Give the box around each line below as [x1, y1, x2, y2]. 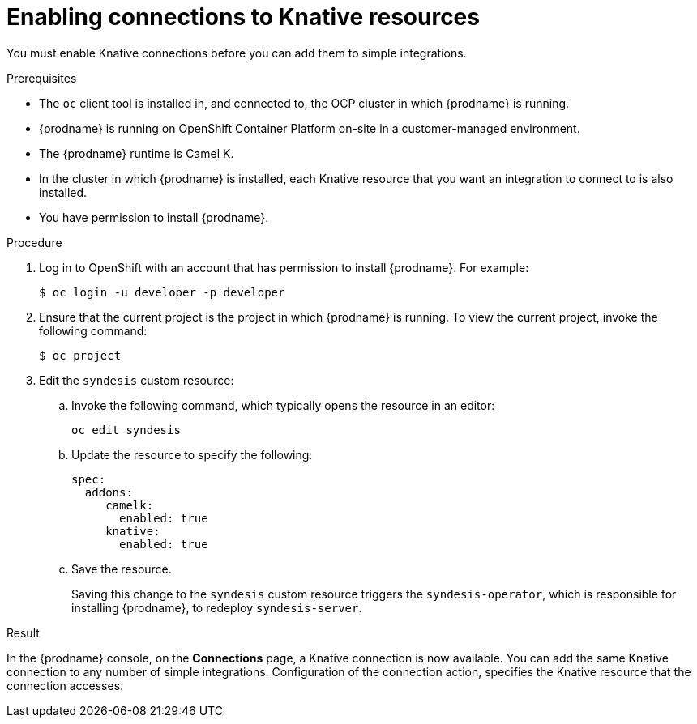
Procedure [6, 235, 62, 249]
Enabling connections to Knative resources [6, 3, 480, 31]
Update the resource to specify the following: [71, 447, 313, 462]
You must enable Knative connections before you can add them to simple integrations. [6, 45, 467, 60]
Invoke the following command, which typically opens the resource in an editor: [71, 398, 495, 412]
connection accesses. [6, 678, 124, 692]
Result [6, 625, 40, 640]
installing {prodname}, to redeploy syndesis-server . [71, 600, 362, 615]
